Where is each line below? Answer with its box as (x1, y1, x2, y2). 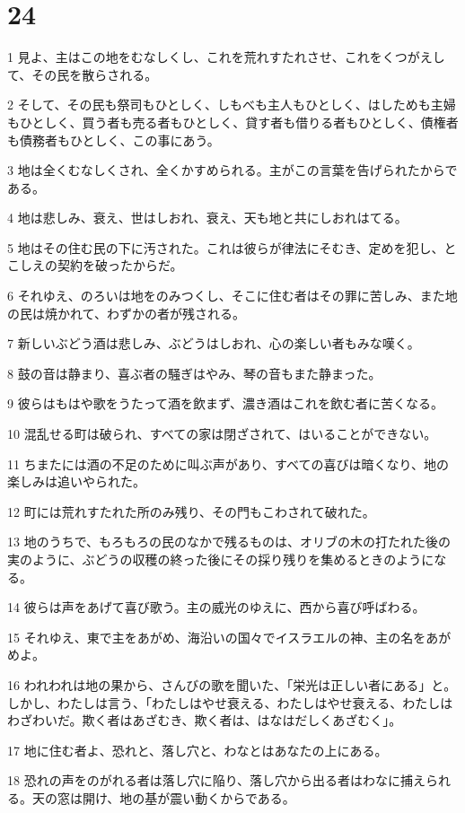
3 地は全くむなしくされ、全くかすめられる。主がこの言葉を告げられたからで (7, 161, 458, 179)
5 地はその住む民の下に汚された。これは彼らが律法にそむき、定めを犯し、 (7, 238, 444, 257)
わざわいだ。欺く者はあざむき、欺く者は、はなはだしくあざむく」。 (7, 711, 402, 730)
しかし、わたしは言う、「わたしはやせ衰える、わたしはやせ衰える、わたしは (7, 693, 453, 712)
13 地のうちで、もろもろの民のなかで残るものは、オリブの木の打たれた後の (7, 532, 452, 551)
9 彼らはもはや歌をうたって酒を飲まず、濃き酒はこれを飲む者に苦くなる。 (7, 394, 443, 413)
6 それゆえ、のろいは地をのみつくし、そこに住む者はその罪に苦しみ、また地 (7, 286, 458, 305)
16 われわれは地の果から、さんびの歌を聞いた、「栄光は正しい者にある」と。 (7, 675, 457, 694)
